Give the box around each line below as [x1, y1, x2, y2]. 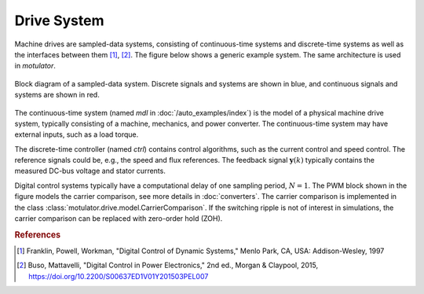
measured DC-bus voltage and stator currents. [14, 166, 166, 176]
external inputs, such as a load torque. [14, 130, 139, 139]
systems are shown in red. [14, 90, 100, 100]
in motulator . [14, 61, 57, 71]
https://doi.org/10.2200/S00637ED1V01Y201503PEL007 [28, 271, 209, 281]
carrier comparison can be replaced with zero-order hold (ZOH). [14, 214, 223, 223]
